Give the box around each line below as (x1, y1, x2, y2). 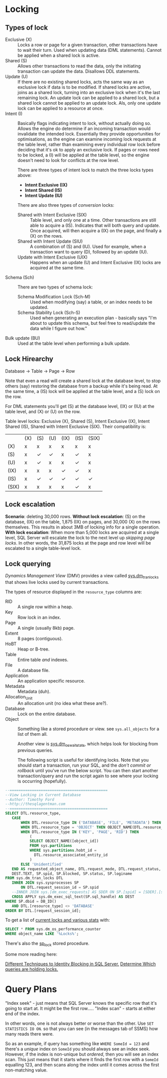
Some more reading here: (5, 951, 58, 957)
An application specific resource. (17, 678, 85, 684)
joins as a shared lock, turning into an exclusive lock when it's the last (17, 90, 161, 95)
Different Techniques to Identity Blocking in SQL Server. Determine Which (5, 961, 156, 967)
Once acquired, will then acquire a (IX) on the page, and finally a (30, 228, 162, 234)
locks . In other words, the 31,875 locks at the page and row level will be (5, 539, 151, 546)
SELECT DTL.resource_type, (5, 811, 61, 816)
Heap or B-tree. (17, 646, 50, 652)
